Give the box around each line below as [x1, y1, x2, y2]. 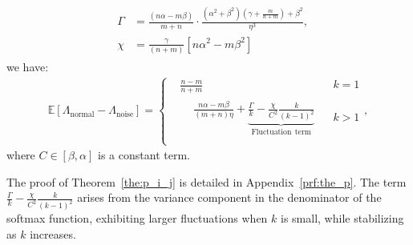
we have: [6, 58, 49, 74]
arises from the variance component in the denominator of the [77, 189, 382, 206]
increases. [30, 225, 76, 242]
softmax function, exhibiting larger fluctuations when [6, 210, 268, 227]
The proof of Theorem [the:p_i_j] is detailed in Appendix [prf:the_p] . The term [6, 173, 407, 190]
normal [70, 110, 95, 118]
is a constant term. [98, 147, 190, 163]
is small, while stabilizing [281, 210, 404, 227]
